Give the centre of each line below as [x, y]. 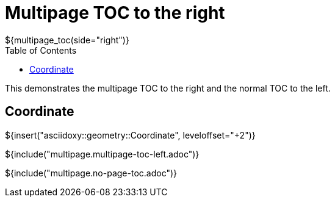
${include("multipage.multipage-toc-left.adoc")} [102, 154]
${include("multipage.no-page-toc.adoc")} [91, 173]
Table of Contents [41, 50]
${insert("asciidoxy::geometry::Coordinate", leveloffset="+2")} [130, 135]
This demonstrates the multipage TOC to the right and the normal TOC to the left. [168, 88]
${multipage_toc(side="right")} [67, 40]
